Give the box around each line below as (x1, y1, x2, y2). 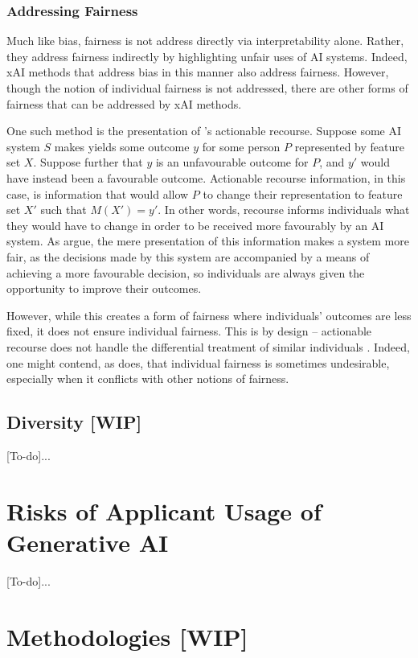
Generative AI (6, 525, 169, 558)
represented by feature (294, 138, 404, 154)
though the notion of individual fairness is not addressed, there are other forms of (6, 80, 408, 96)
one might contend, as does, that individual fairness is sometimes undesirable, (6, 354, 390, 371)
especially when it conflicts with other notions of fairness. (6, 370, 289, 387)
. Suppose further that (33, 154, 143, 171)
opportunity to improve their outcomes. (6, 280, 202, 297)
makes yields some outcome (54, 138, 190, 154)
